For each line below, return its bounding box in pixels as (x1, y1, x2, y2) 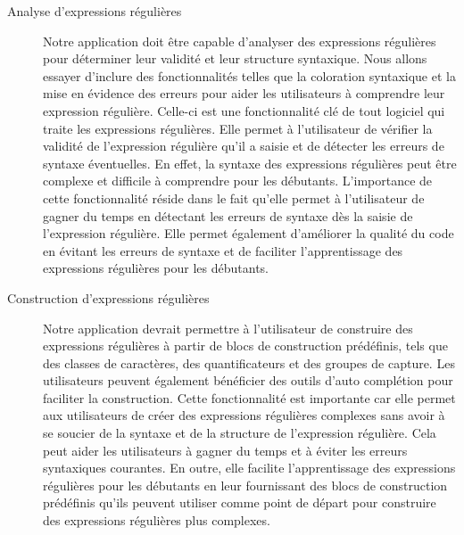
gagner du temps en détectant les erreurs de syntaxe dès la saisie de (43, 206, 413, 225)
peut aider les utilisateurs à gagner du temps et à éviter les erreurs (43, 440, 408, 459)
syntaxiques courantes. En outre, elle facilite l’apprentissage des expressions (43, 458, 456, 477)
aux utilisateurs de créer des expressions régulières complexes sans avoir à (43, 406, 445, 424)
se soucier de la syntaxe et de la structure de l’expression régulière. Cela (43, 424, 436, 442)
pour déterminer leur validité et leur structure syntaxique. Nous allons (43, 49, 427, 68)
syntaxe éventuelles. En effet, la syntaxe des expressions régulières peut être (43, 153, 457, 172)
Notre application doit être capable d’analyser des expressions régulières (43, 31, 436, 50)
